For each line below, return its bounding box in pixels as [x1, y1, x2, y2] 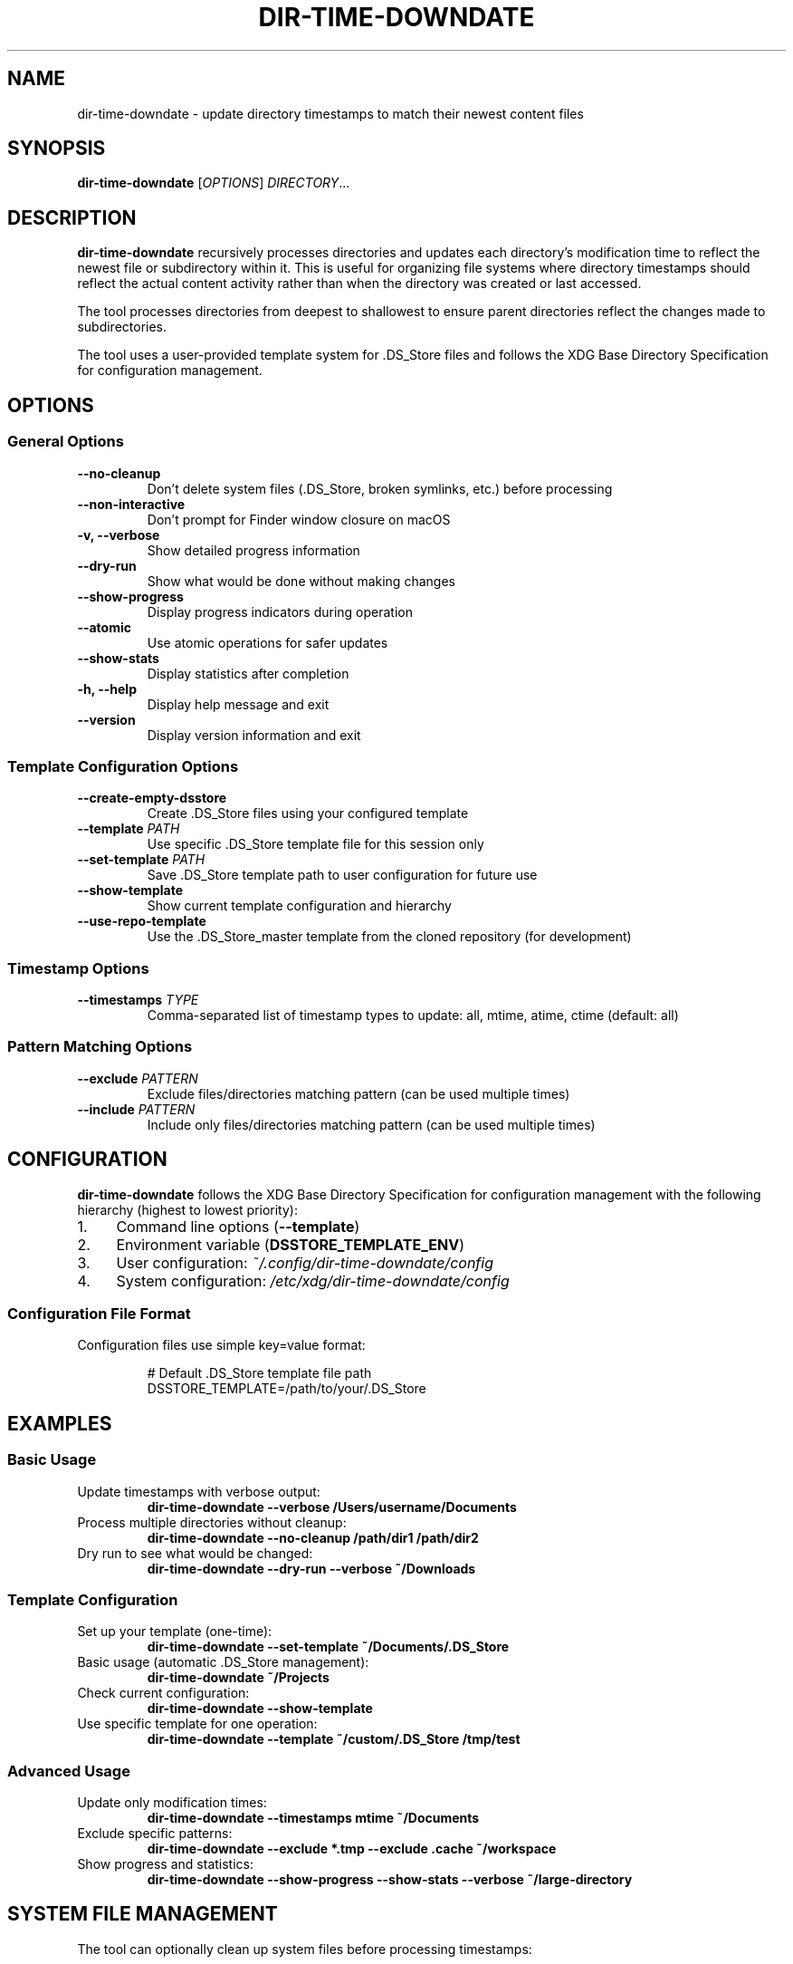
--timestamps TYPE [77, 992, 199, 1007]
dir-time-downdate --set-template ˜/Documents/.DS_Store [147, 1639, 510, 1655]
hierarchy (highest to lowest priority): [77, 1201, 298, 1218]
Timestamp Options [7, 958, 149, 977]
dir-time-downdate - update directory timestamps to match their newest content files [77, 105, 584, 121]
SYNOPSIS [7, 137, 106, 160]
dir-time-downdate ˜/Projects [147, 1670, 330, 1686]
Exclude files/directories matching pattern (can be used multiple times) [147, 1085, 570, 1102]
